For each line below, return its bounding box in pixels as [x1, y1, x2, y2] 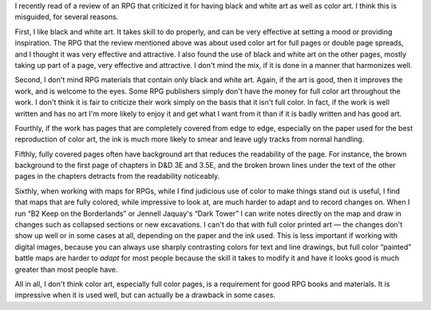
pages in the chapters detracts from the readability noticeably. [14, 172, 220, 181]
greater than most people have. [14, 264, 119, 274]
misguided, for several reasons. [14, 12, 119, 22]
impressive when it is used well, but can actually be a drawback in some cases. [14, 290, 275, 300]
